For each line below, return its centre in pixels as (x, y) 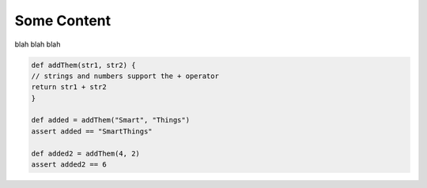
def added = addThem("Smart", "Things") (110, 120)
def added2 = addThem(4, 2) (85, 153)
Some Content (63, 21)
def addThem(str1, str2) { (83, 65)
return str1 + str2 (69, 87)
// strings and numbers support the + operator (125, 76)
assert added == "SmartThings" (92, 131)
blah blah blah (38, 44)
